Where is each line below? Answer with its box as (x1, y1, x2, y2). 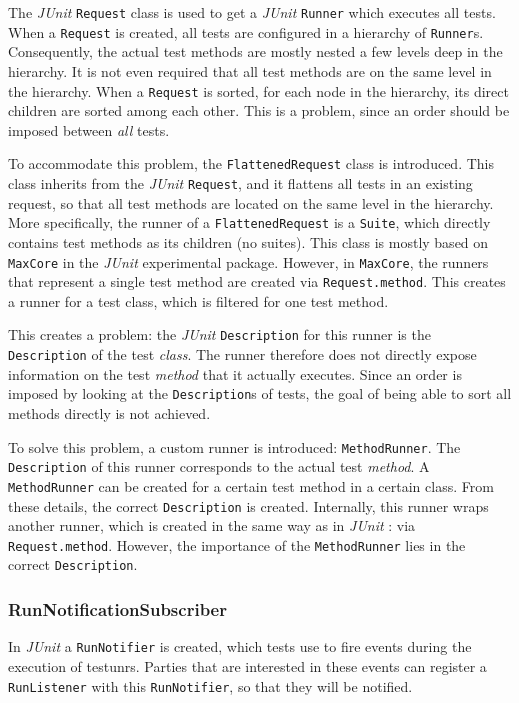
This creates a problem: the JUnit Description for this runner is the (8, 324, 431, 345)
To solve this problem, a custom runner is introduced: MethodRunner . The (8, 436, 461, 457)
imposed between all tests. (8, 119, 170, 140)
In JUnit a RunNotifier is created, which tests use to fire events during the (8, 636, 472, 657)
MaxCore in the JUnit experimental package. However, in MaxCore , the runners (8, 251, 489, 272)
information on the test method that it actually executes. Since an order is (8, 363, 462, 384)
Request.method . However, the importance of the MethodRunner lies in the (8, 534, 466, 555)
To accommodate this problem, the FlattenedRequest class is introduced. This (8, 153, 494, 174)
